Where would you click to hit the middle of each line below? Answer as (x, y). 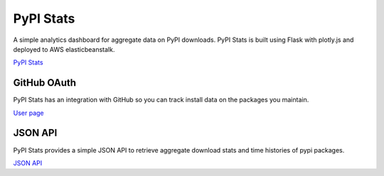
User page (28, 113)
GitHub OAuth (45, 83)
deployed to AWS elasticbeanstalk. (64, 49)
